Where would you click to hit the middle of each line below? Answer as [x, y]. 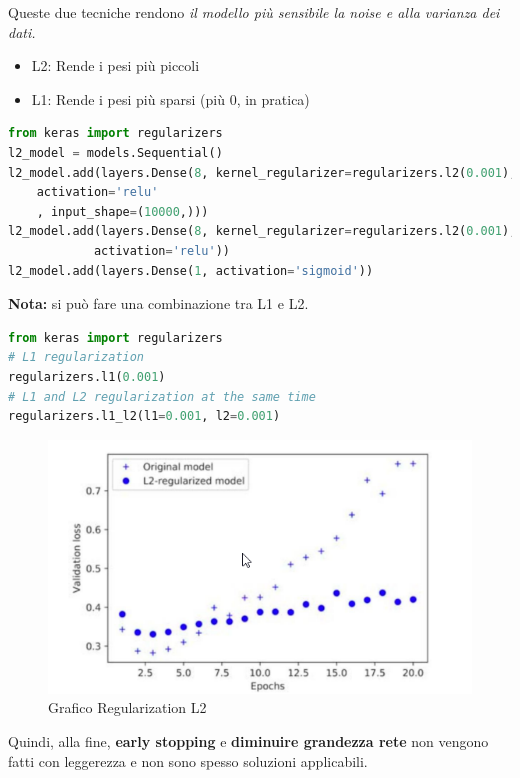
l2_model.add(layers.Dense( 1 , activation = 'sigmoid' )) [191, 270]
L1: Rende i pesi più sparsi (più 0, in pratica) [170, 98]
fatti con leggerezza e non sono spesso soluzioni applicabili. [188, 760]
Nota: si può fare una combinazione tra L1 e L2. [158, 303]
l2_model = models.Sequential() [115, 152]
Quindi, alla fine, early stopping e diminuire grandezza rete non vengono [248, 740]
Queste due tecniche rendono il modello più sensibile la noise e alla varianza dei [254, 12]
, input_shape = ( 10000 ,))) [122, 211]
